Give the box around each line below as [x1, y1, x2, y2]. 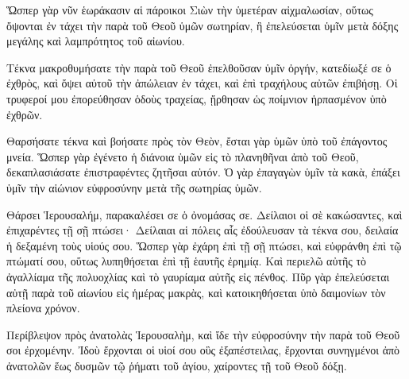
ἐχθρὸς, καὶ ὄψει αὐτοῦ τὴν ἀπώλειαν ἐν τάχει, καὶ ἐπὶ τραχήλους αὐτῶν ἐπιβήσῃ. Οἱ [6, 75, 398, 91]
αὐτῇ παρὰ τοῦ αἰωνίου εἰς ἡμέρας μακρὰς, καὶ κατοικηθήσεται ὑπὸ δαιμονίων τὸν [6, 284, 386, 300]
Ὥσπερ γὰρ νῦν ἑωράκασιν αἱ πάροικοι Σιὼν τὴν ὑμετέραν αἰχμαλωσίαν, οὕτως [6, 2, 373, 17]
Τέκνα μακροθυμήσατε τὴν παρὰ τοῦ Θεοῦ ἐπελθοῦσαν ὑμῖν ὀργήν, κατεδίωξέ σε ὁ [6, 59, 392, 75]
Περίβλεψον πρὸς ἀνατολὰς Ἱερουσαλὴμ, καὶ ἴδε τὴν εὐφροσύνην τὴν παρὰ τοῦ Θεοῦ [6, 326, 400, 342]
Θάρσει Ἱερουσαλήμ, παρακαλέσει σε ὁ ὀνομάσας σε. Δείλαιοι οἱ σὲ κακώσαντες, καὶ [6, 206, 403, 222]
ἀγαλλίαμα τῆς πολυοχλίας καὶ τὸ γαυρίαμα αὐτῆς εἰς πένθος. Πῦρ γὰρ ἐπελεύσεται [6, 268, 390, 284]
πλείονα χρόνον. [6, 300, 80, 316]
